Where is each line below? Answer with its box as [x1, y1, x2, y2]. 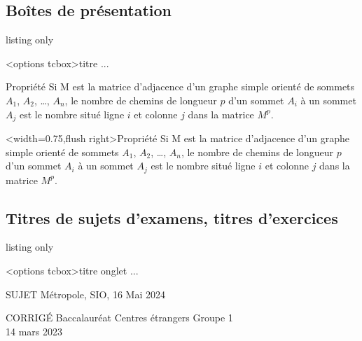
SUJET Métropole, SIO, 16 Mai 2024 [6, 286, 165, 301]
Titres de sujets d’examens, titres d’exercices [6, 207, 338, 228]
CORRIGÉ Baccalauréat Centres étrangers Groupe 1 [6, 310, 233, 325]
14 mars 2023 [6, 323, 62, 338]
